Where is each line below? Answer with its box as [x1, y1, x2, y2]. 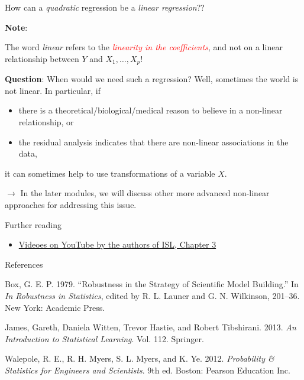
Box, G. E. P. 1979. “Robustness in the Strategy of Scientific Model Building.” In [5, 278, 299, 290]
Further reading [5, 218, 62, 230]
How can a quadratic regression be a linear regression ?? [5, 1, 205, 13]
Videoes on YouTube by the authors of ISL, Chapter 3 [18, 238, 216, 251]
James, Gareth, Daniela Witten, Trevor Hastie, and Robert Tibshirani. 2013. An [5, 321, 296, 333]
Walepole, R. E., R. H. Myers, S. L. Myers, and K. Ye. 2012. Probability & [5, 352, 274, 365]
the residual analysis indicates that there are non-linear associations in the [18, 135, 289, 148]
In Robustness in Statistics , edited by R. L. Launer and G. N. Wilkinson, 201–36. [5, 289, 300, 301]
